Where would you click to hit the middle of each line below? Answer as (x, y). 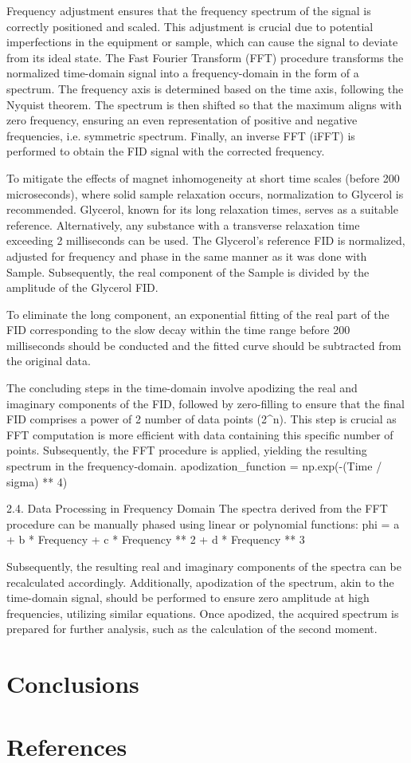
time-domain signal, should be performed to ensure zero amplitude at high (188, 598)
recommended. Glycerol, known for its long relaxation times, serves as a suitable (202, 209)
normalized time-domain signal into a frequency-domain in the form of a (183, 73)
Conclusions (73, 684)
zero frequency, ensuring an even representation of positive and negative (182, 120)
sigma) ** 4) (37, 481)
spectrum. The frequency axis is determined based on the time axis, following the (205, 88)
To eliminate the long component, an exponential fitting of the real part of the (198, 314)
